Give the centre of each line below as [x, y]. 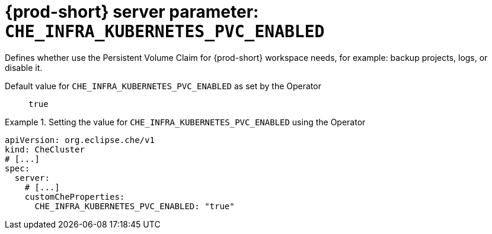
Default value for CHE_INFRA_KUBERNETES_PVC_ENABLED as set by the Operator [163, 86]
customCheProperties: [75, 196]
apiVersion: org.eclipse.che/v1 [80, 140]
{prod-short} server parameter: [132, 12]
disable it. [24, 67]
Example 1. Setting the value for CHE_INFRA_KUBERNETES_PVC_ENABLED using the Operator [185, 122]
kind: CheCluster [45, 149]
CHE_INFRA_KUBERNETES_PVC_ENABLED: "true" [135, 206]
